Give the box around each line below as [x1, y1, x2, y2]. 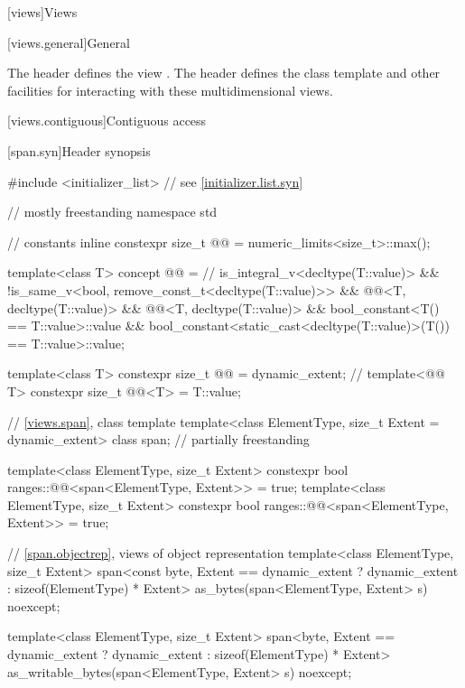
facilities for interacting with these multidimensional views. [7, 80, 333, 99]
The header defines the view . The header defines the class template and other [7, 63, 441, 82]
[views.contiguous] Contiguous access [7, 111, 207, 130]
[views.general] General [7, 33, 130, 51]
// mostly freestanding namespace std [7, 202, 218, 221]
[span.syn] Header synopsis [7, 141, 151, 160]
